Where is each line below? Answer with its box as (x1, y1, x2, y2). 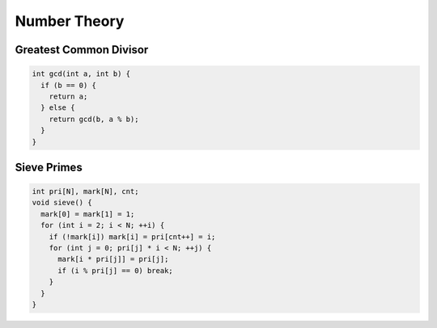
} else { (40, 103, 75, 112)
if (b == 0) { (40, 81, 97, 90)
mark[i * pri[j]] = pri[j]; (57, 254, 169, 264)
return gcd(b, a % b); (49, 114, 139, 124)
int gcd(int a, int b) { (32, 69, 131, 78)
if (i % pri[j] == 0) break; (57, 266, 173, 275)
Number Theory (15, 12, 125, 30)
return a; (49, 91, 88, 101)
